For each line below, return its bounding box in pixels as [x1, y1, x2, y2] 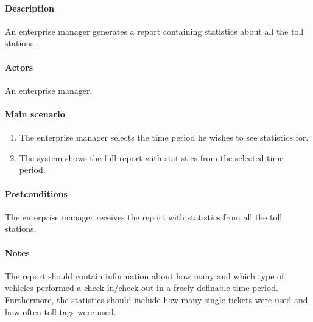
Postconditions [5, 187, 68, 200]
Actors [5, 60, 33, 73]
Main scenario [5, 107, 65, 120]
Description [5, 1, 55, 14]
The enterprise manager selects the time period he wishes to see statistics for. [19, 131, 309, 144]
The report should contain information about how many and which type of [5, 269, 284, 282]
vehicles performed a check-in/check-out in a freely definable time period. [5, 281, 278, 294]
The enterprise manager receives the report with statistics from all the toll [5, 210, 283, 223]
